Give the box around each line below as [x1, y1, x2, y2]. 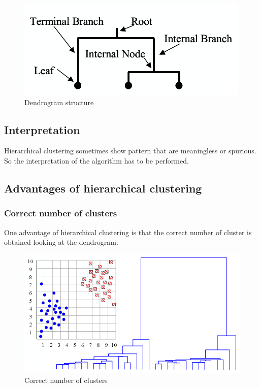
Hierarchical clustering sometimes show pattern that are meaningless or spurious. [4, 145, 256, 156]
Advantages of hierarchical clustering [4, 180, 202, 196]
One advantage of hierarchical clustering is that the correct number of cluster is [4, 227, 252, 237]
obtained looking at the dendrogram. [4, 237, 118, 247]
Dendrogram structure [24, 96, 94, 107]
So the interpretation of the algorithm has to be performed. [4, 155, 189, 166]
